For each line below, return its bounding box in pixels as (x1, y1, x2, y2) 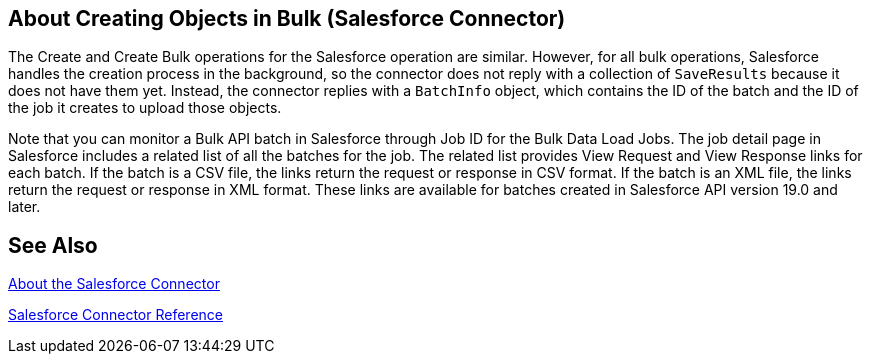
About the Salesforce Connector (8, 275, 220, 293)
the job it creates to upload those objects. (8, 99, 282, 117)
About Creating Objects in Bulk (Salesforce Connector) (8, 6, 566, 31)
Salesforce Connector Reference (8, 306, 223, 324)
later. (8, 198, 41, 216)
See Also (8, 232, 98, 258)
